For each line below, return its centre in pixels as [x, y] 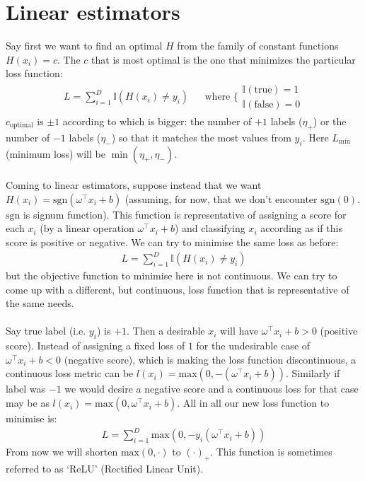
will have [239, 331]
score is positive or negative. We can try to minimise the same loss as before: [172, 242]
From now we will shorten [62, 452]
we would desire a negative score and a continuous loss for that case [212, 389]
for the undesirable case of [253, 346]
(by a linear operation [87, 228]
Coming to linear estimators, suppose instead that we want [134, 185]
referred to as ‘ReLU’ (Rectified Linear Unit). [105, 468]
